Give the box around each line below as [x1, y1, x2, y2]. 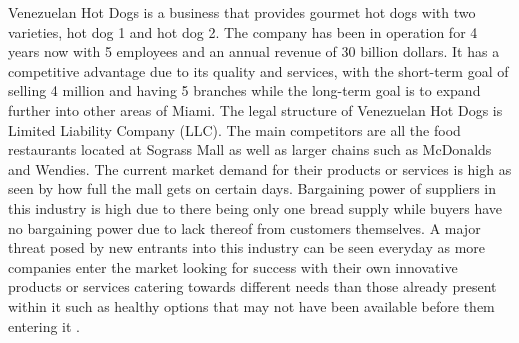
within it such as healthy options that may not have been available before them [8, 295, 495, 316]
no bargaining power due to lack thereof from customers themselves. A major [8, 217, 481, 238]
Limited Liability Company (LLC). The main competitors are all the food [8, 119, 461, 140]
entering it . [8, 315, 80, 336]
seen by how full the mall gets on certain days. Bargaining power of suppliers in [8, 178, 497, 199]
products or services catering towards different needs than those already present [8, 276, 497, 297]
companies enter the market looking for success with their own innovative [8, 256, 458, 277]
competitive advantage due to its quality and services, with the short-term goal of [8, 60, 509, 81]
